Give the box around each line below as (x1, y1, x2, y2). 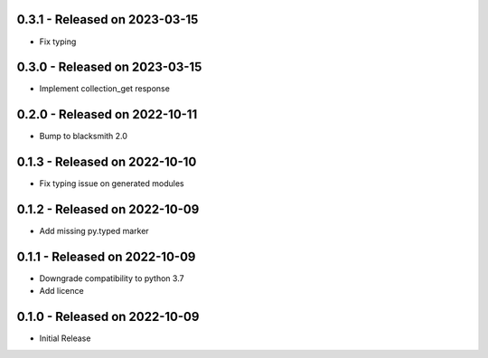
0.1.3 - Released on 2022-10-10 (16, 155, 197, 170)
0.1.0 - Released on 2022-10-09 (16, 309, 200, 325)
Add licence (39, 286, 85, 297)
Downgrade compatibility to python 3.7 (39, 273, 184, 284)
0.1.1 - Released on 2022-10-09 (16, 249, 196, 264)
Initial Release (39, 333, 91, 344)
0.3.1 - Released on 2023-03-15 (16, 12, 199, 27)
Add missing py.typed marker (39, 226, 149, 237)
